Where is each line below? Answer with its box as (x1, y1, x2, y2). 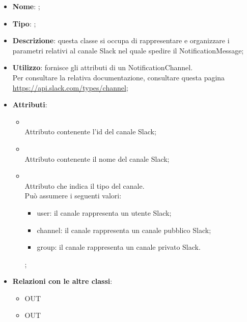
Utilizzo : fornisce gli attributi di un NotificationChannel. (12, 62, 193, 73)
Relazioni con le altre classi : (12, 276, 113, 286)
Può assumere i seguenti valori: (24, 190, 122, 201)
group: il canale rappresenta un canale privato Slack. (37, 242, 201, 252)
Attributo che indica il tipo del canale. (24, 180, 145, 191)
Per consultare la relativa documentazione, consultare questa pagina (12, 72, 225, 82)
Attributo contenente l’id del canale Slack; (24, 126, 156, 137)
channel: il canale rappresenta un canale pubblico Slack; (37, 224, 211, 235)
